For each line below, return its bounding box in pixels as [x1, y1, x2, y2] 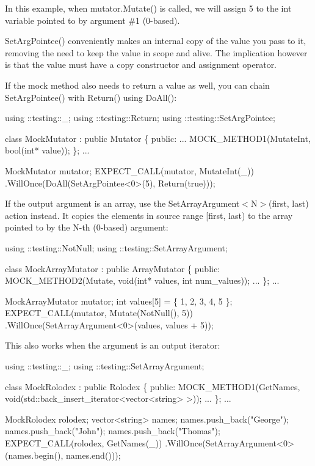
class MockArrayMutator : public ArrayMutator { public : [5, 262, 220, 275]
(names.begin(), [5, 448, 63, 461]
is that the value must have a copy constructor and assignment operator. [5, 58, 277, 71]
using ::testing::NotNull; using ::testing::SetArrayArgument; [5, 241, 228, 254]
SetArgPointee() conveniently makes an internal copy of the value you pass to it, [5, 34, 306, 47]
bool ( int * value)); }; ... [5, 144, 90, 157]
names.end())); [66, 448, 121, 461]
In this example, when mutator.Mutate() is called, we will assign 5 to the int [5, 2, 292, 14]
